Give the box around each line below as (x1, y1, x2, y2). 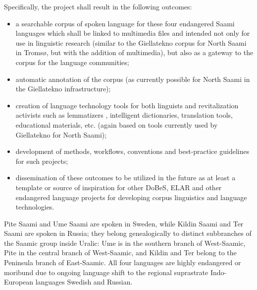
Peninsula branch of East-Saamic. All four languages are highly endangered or (4, 257, 241, 268)
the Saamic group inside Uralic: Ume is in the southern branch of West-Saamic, (4, 237, 246, 248)
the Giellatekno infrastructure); (15, 83, 111, 94)
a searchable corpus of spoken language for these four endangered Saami (15, 18, 235, 28)
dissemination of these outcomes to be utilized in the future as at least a (15, 172, 236, 183)
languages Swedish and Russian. (35, 277, 133, 287)
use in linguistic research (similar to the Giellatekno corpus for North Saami (15, 37, 247, 48)
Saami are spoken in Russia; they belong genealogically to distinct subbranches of (4, 228, 252, 238)
